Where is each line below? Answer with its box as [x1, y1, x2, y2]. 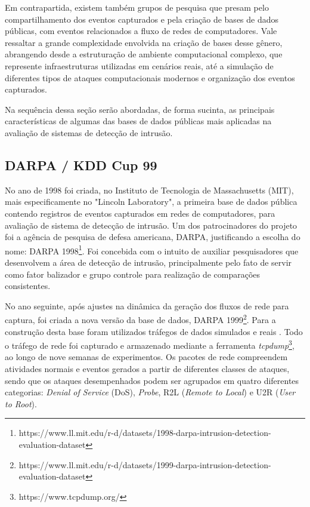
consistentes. [5, 279, 51, 292]
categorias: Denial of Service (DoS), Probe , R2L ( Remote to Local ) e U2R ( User [5, 386, 296, 398]
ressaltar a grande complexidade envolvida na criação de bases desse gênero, [5, 36, 283, 48]
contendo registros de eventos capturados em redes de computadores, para [5, 207, 275, 219]
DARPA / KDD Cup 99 [5, 155, 157, 174]
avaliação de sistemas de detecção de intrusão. [5, 126, 173, 139]
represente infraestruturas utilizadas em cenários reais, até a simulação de [5, 59, 274, 72]
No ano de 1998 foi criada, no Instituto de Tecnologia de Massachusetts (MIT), [5, 183, 294, 196]
